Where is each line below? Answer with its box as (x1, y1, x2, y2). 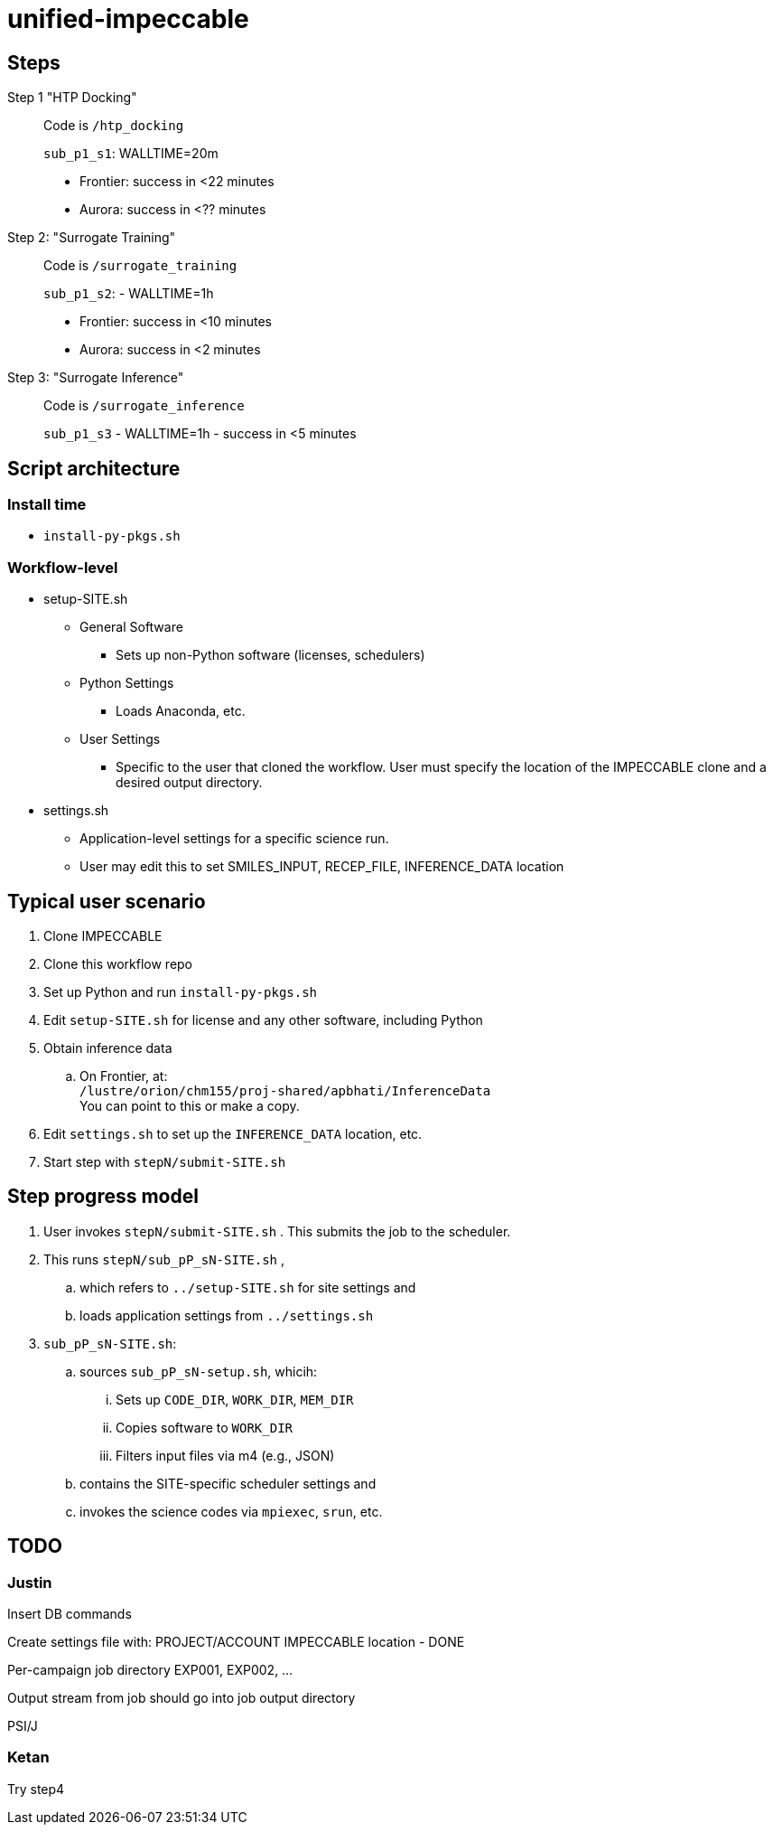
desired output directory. (116, 775, 263, 791)
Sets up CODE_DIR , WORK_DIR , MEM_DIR (116, 1391, 354, 1407)
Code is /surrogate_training (43, 258, 237, 274)
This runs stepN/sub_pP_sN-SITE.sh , (43, 1251, 285, 1267)
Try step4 (7, 1780, 65, 1797)
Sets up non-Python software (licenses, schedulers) (116, 647, 425, 663)
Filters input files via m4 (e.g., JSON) (116, 1447, 335, 1463)
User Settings (79, 731, 161, 747)
